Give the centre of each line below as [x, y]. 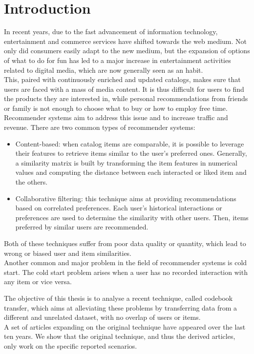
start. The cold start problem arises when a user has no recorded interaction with [126, 272]
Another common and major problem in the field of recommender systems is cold [126, 262]
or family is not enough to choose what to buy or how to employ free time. [116, 108]
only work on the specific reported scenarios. [71, 345]
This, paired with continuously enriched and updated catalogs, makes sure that [122, 79]
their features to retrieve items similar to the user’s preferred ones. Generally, [131, 153]
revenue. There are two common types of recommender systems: [100, 127]
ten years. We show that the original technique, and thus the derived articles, [120, 336]
